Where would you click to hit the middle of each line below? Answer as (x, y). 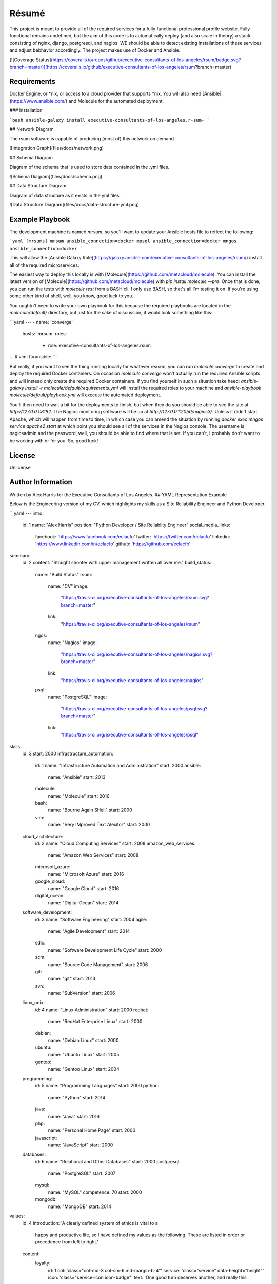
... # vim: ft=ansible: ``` (33, 357)
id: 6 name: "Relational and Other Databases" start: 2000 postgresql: (108, 1161)
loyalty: (43, 1263)
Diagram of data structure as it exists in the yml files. (65, 195)
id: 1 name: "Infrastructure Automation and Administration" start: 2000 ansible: (118, 765)
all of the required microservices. (44, 265)
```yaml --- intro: (26, 513)
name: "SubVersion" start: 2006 (82, 993)
